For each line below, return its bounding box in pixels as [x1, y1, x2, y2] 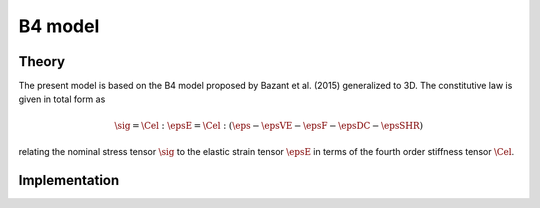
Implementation [18, 171, 120, 189]
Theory [18, 53, 66, 70]
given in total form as [18, 93, 106, 105]
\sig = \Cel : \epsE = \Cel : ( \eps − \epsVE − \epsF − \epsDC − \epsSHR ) [114, 120, 424, 131]
